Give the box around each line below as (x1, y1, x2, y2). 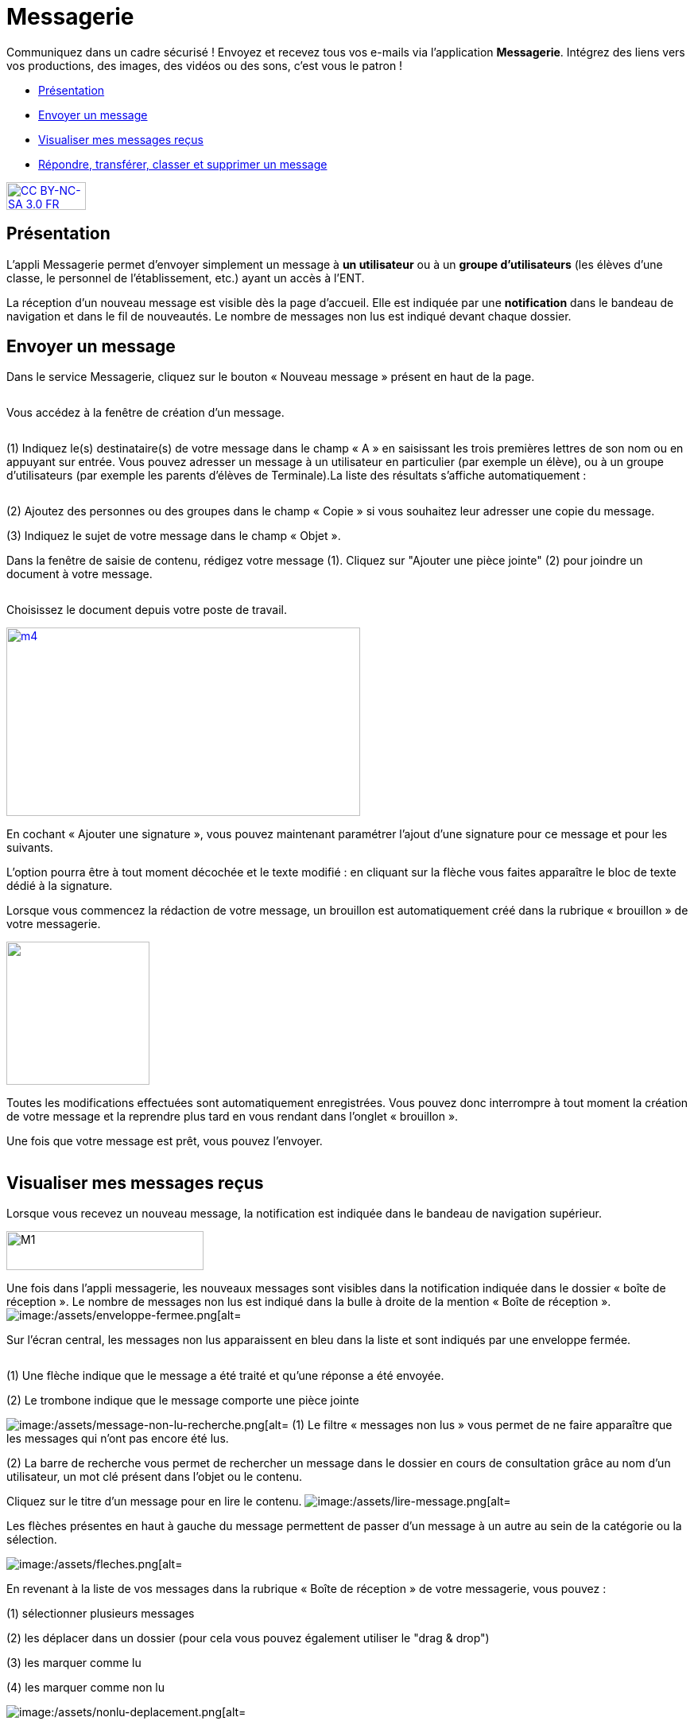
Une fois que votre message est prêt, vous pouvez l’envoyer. (6, 1134, 323, 1148)
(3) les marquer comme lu (6, 1656, 142, 1670)
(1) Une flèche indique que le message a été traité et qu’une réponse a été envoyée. (6, 1369, 444, 1383)
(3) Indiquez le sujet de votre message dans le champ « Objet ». (6, 529, 341, 543)
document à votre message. (6, 567, 153, 581)
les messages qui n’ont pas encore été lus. (6, 1432, 229, 1446)
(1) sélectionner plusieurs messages (6, 1607, 195, 1621)
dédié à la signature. (6, 879, 113, 893)
